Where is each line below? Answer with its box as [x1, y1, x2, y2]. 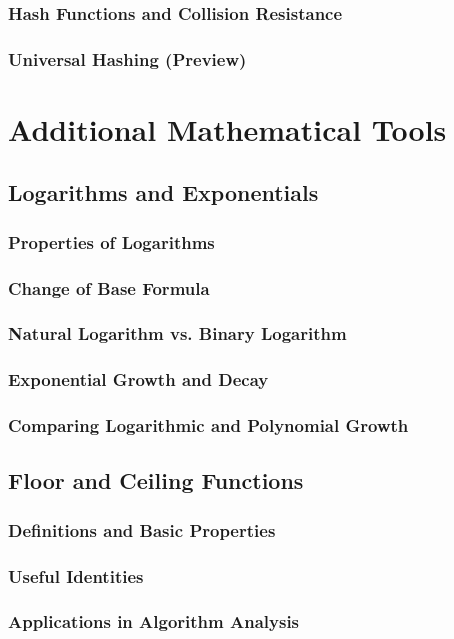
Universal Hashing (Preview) [8, 46, 247, 71]
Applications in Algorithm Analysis [8, 609, 300, 634]
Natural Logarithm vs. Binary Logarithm [8, 321, 347, 346]
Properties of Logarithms [8, 229, 215, 254]
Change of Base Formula [8, 275, 210, 300]
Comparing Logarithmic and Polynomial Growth [8, 413, 409, 438]
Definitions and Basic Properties [8, 517, 276, 542]
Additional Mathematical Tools [8, 108, 447, 149]
